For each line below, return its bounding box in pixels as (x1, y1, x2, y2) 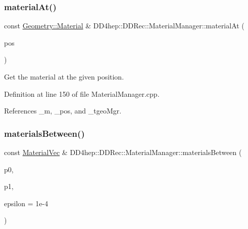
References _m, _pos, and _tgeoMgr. (4, 105, 122, 116)
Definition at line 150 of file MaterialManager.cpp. (4, 88, 160, 99)
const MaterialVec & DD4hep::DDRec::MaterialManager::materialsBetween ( (4, 147, 242, 157)
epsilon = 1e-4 (4, 198, 48, 208)
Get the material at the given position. (4, 71, 124, 82)
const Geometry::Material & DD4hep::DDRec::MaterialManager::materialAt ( (4, 20, 244, 31)
